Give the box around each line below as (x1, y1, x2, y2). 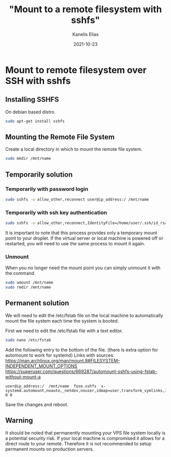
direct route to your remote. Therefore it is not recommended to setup (5, 440, 152, 446)
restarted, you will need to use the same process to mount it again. (5, 241, 146, 247)
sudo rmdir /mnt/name (5, 285, 51, 290)
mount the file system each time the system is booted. (5, 318, 119, 324)
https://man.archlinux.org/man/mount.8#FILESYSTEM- (5, 357, 120, 363)
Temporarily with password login (5, 185, 89, 192)
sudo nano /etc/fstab (5, 337, 51, 342)
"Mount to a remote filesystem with (9, 4, 162, 15)
